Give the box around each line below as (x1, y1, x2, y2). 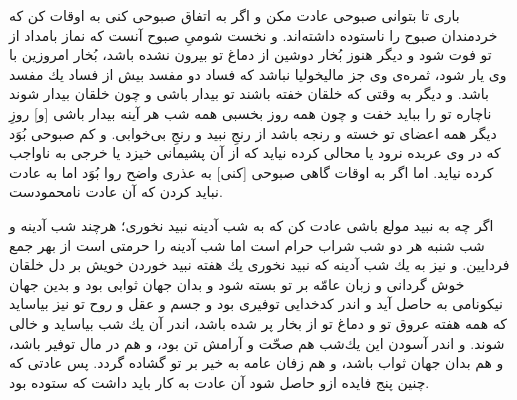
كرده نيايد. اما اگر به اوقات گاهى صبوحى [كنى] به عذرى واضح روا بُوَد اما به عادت (9, 161, 494, 182)
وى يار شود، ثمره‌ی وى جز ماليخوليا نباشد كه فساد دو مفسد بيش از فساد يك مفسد (9, 63, 507, 84)
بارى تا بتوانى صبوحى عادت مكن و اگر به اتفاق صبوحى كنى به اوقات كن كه (9, 5, 460, 25)
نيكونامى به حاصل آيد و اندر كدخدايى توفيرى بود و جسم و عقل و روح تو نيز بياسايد (9, 293, 503, 314)
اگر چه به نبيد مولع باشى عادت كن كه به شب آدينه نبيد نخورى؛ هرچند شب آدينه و (9, 214, 494, 235)
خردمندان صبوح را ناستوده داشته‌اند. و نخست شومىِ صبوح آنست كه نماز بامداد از (9, 24, 498, 45)
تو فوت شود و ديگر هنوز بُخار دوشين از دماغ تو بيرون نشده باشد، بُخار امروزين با (9, 44, 492, 65)
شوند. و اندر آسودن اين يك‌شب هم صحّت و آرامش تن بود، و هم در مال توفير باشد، (9, 332, 505, 353)
